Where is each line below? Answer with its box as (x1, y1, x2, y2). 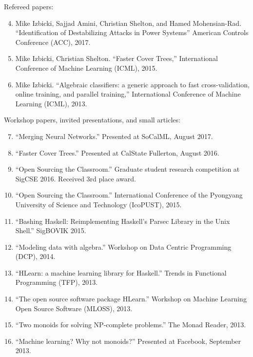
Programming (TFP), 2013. (15, 277, 98, 287)
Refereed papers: (4, 1, 54, 11)
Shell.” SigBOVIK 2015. (15, 225, 86, 236)
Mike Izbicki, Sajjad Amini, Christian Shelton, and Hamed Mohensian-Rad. (15, 18, 242, 28)
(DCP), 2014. (15, 251, 56, 261)
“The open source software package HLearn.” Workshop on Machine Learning (15, 294, 247, 304)
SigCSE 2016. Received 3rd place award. (15, 173, 136, 183)
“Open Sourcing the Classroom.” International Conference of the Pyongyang (15, 190, 243, 200)
